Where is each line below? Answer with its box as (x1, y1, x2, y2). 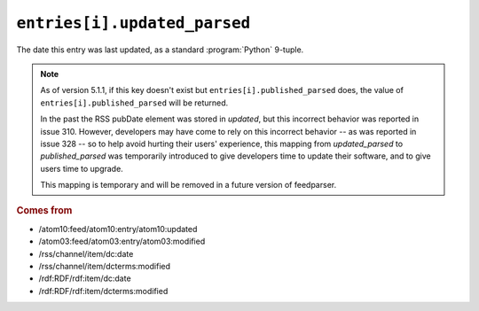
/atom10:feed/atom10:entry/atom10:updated (38, 223, 198, 234)
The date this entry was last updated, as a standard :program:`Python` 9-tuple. (16, 44, 304, 55)
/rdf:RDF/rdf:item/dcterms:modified (38, 285, 169, 296)
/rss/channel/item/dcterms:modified (38, 260, 171, 271)
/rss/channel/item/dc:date (38, 248, 134, 259)
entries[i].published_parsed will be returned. (40, 97, 229, 108)
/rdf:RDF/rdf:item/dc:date (38, 273, 132, 284)
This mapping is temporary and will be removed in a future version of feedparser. (40, 180, 337, 190)
